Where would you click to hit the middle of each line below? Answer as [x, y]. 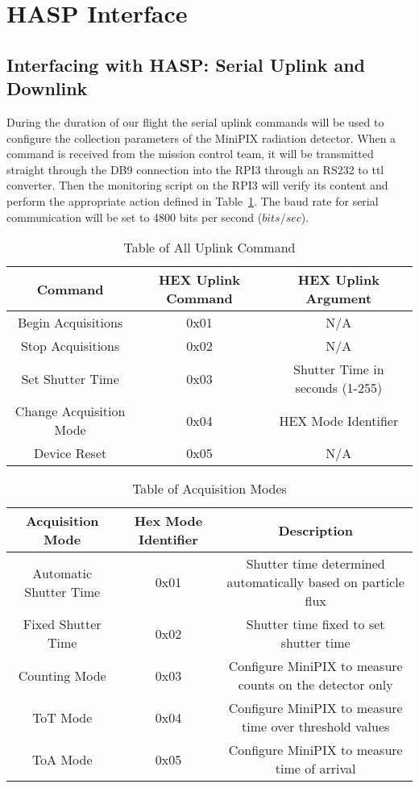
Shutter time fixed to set [315, 624]
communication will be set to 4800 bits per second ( [135, 217]
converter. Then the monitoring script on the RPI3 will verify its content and [197, 185]
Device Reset [70, 453]
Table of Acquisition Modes [209, 489]
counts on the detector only [315, 685]
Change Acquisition [70, 411]
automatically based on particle [315, 582]
